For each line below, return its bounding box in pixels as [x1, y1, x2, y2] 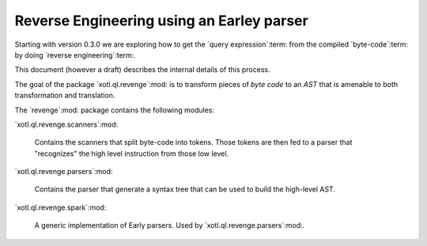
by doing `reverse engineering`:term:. [14, 50, 136, 59]
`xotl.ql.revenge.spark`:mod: [14, 202, 107, 212]
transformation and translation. [14, 91, 115, 100]
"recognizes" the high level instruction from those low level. [34, 149, 229, 158]
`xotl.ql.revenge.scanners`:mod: [14, 119, 119, 129]
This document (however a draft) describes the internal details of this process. [14, 65, 270, 74]
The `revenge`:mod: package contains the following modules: [14, 105, 215, 115]
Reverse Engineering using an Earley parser [14, 12, 308, 29]
